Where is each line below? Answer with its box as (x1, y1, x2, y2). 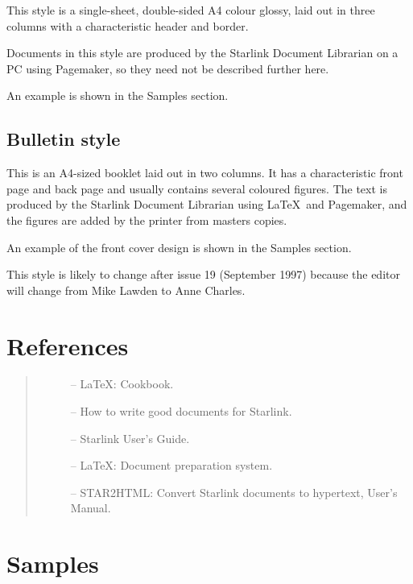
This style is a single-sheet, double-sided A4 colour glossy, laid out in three (6, 2, 375, 18)
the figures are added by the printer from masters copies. (6, 211, 287, 228)
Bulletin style (6, 126, 121, 151)
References (6, 329, 129, 362)
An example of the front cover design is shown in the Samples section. (6, 238, 352, 255)
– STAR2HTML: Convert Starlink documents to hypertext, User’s (70, 483, 398, 500)
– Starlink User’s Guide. (70, 429, 190, 446)
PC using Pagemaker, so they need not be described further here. (6, 60, 329, 77)
